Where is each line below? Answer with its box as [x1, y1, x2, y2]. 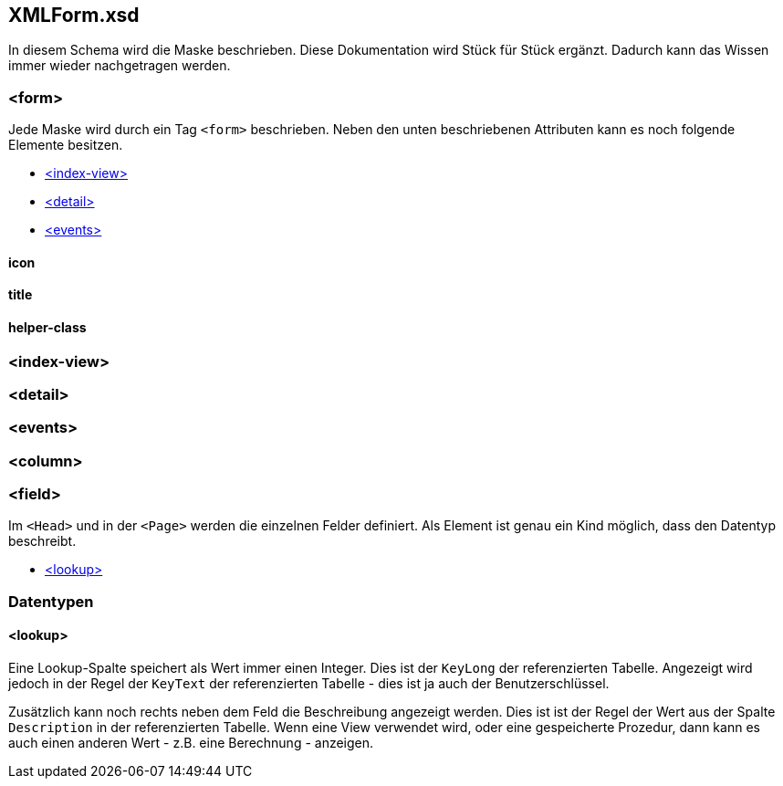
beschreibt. [8, 533, 77, 550]
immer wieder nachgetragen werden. [8, 58, 231, 74]
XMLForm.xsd [8, 4, 140, 26]
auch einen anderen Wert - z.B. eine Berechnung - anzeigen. [8, 735, 374, 751]
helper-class [8, 320, 87, 335]
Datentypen [8, 592, 94, 611]
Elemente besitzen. [8, 137, 123, 153]
